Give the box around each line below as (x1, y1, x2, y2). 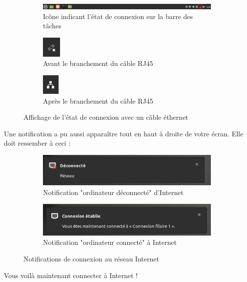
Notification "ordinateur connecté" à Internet (43, 237, 177, 247)
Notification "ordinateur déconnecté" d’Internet (43, 187, 184, 197)
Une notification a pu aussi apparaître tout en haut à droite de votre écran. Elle (4, 128, 244, 138)
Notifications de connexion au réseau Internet (23, 253, 159, 263)
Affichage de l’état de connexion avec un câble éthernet (23, 112, 188, 122)
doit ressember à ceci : (4, 138, 71, 148)
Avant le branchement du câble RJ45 (43, 58, 153, 68)
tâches (43, 21, 62, 31)
